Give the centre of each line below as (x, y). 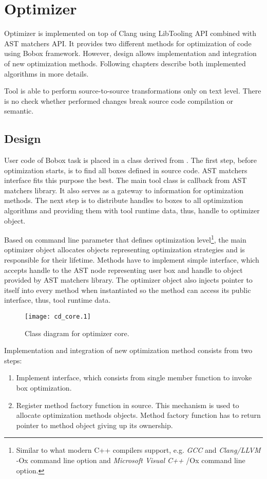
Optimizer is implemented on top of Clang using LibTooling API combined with (130, 33)
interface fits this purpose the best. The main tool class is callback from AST (126, 180)
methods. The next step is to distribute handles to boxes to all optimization (124, 200)
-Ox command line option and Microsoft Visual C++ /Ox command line (131, 460)
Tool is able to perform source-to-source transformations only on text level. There (133, 91)
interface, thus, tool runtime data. (58, 300)
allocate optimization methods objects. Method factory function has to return (138, 415)
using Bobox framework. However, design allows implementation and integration (130, 53)
